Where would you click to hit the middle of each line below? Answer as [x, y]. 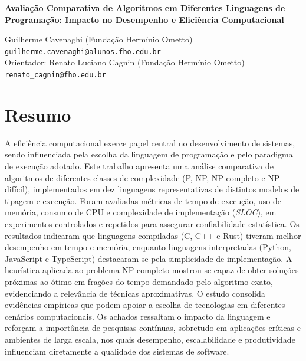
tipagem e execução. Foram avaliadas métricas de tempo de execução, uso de [143, 200]
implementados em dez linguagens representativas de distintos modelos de [166, 189]
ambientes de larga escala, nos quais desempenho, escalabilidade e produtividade [150, 339]
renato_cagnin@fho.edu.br [55, 75]
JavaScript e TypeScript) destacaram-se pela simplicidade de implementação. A [149, 258]
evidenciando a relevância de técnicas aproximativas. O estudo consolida [135, 293]
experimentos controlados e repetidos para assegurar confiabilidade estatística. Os [152, 223]
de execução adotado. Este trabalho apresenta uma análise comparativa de [139, 166]
